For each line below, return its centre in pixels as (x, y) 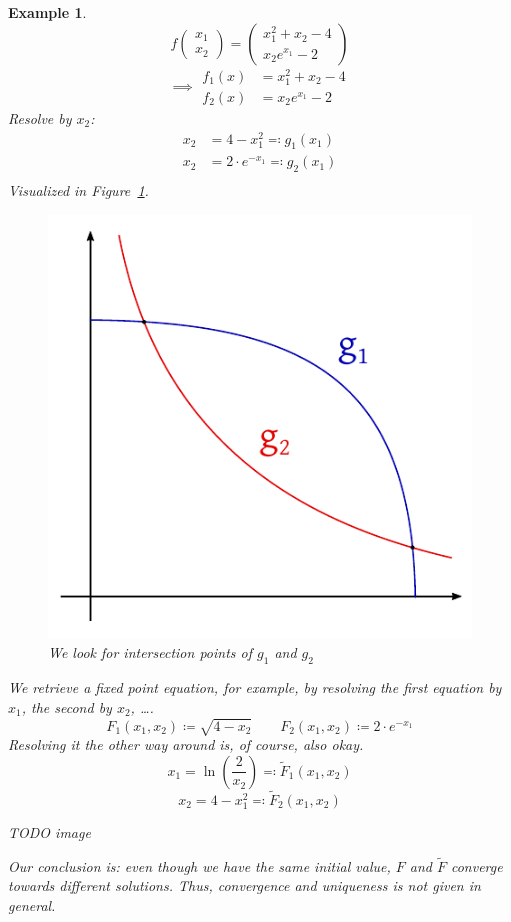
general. (32, 904)
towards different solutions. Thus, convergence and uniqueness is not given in (244, 885)
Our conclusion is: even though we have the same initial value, (199, 865)
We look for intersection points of (150, 652)
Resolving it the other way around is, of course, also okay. (186, 743)
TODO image (49, 831)
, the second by (66, 706)
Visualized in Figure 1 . (78, 190)
